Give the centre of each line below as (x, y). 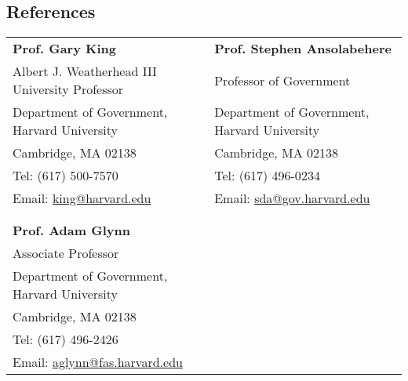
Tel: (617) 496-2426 (66, 339)
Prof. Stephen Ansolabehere (303, 49)
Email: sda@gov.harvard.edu (292, 198)
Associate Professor (66, 253)
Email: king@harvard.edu (82, 198)
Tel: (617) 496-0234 (267, 176)
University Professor (68, 89)
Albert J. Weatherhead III (85, 71)
